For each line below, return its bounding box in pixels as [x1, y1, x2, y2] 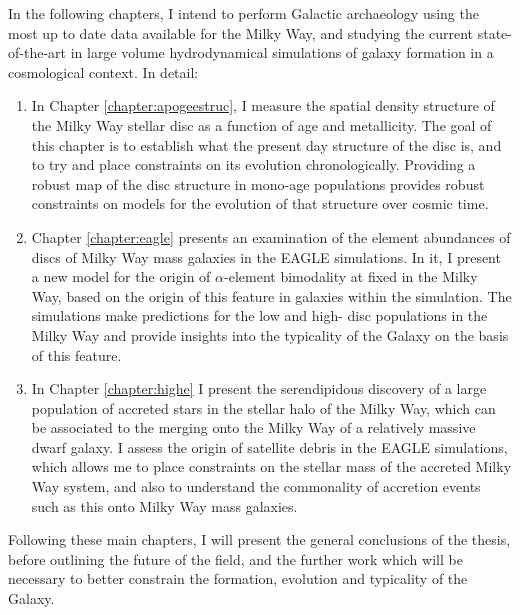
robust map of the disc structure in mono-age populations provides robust [31, 173, 485, 194]
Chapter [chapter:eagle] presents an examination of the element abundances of [31, 226, 511, 247]
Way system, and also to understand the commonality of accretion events [31, 476, 481, 497]
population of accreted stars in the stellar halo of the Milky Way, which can [31, 397, 496, 418]
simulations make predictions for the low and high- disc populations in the [31, 305, 488, 326]
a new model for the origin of [31, 266, 211, 287]
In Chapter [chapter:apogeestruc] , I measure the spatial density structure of [31, 95, 495, 116]
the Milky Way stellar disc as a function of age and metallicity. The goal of [31, 114, 492, 135]
